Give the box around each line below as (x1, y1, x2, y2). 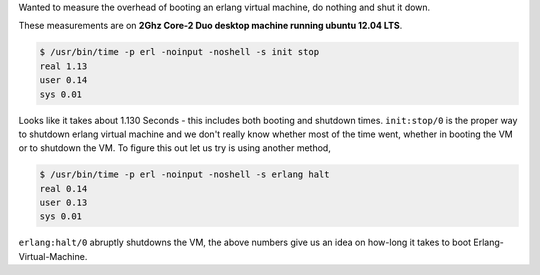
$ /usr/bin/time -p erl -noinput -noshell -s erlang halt (39, 169, 330, 180)
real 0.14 (39, 183, 88, 194)
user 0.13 (39, 197, 88, 209)
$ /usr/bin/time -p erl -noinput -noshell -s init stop (39, 46, 320, 58)
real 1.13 (39, 60, 88, 72)
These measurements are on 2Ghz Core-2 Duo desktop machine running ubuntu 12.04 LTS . (18, 20, 403, 32)
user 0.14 (39, 75, 88, 86)
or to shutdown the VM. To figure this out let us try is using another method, (18, 142, 332, 154)
